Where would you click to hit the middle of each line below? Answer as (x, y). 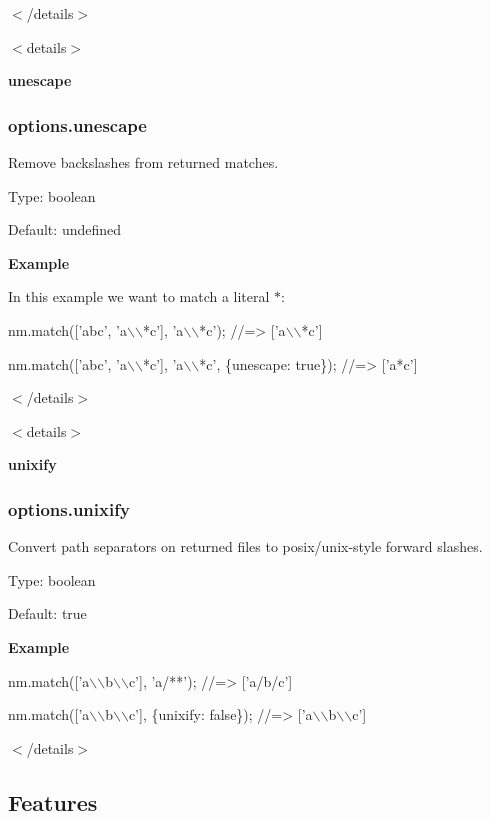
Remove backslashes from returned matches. (143, 162)
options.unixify (69, 508)
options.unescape (77, 124)
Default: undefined (65, 229)
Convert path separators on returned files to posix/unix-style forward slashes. (245, 546)
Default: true (47, 613)
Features (53, 801)
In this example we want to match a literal (139, 296)
